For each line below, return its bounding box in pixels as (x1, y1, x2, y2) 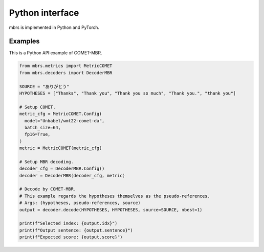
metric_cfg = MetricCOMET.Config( (19, 111, 102, 117)
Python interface (9, 7, 79, 18)
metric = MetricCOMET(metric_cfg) (19, 145, 102, 151)
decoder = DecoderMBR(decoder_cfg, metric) (19, 173, 126, 178)
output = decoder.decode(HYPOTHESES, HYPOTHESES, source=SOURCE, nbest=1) (19, 207, 203, 212)
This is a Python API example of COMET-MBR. (9, 50, 102, 56)
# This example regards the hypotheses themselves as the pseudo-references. (19, 193, 210, 199)
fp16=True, (24, 132, 51, 137)
